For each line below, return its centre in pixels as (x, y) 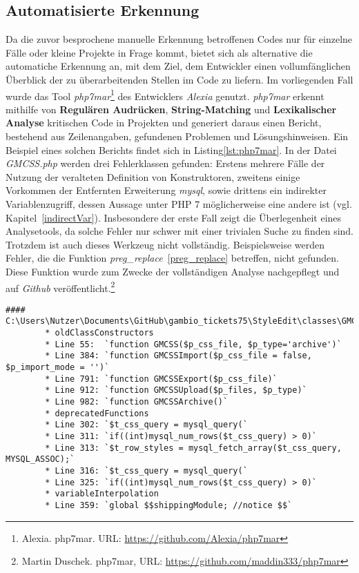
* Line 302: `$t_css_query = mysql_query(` (146, 425)
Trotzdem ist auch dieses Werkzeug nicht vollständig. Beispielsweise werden (165, 244)
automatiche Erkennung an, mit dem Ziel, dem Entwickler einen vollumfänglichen (178, 66)
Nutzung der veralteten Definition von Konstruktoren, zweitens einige (153, 176)
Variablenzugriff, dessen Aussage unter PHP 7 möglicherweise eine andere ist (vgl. (179, 203)
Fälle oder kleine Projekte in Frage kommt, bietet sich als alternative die (159, 52)
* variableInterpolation (102, 494)
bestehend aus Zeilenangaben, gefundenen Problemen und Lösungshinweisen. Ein (177, 136)
